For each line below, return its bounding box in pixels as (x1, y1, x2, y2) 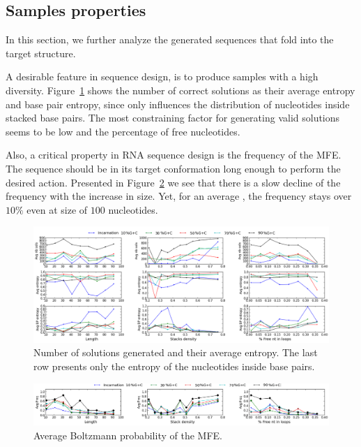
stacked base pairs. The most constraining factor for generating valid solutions (6, 110, 340, 125)
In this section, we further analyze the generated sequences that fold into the (6, 32, 334, 47)
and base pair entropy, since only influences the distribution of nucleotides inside (6, 96, 350, 111)
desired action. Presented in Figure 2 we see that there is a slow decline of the (6, 175, 341, 189)
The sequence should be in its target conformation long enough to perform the (6, 161, 341, 175)
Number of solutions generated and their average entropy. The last (33, 345, 318, 360)
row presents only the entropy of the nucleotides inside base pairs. (33, 358, 315, 373)
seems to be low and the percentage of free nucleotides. (6, 124, 240, 138)
